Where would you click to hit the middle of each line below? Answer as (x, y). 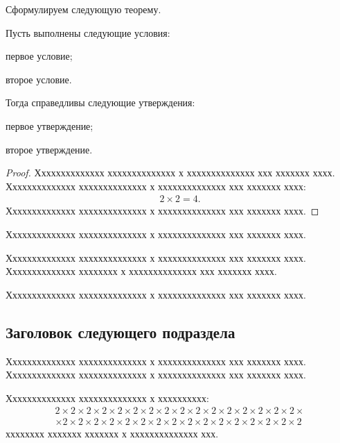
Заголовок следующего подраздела (120, 332)
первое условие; (39, 56)
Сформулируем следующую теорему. (83, 9)
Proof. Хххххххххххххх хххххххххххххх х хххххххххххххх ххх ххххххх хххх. (170, 173)
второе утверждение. (49, 149)
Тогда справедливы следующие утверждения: (100, 102)
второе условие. (39, 79)
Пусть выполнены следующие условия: (88, 32)
